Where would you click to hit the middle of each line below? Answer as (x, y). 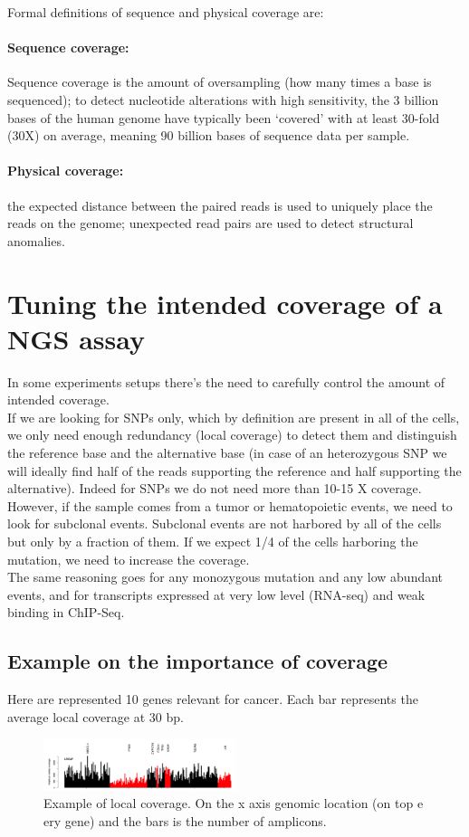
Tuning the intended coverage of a (225, 303)
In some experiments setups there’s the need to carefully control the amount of (226, 381)
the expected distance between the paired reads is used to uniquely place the (220, 205)
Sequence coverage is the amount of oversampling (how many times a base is (220, 82)
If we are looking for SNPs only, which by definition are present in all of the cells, (234, 417)
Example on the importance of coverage (198, 661)
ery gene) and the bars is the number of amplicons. (185, 820)
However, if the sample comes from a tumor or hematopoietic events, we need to (230, 505)
